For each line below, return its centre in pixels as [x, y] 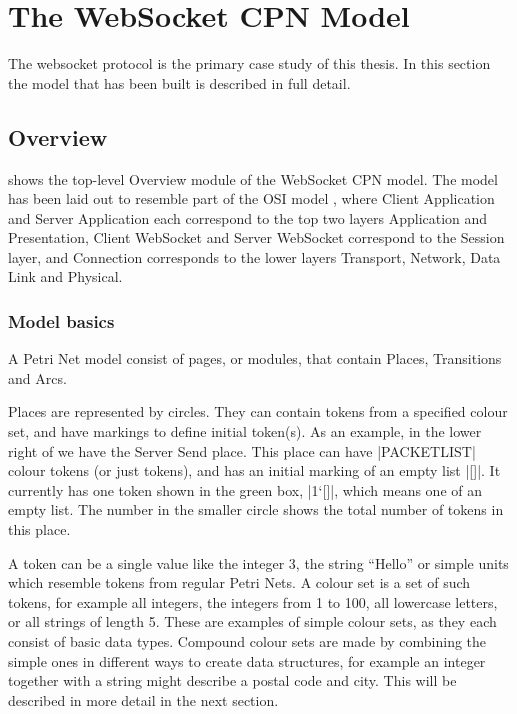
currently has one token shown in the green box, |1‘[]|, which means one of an [245, 489]
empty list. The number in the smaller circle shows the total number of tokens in [256, 509]
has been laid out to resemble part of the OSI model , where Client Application [251, 198]
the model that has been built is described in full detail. [179, 82]
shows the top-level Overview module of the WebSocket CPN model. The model [253, 178]
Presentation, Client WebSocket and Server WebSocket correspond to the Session [256, 237]
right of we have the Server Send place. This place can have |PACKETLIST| [242, 450]
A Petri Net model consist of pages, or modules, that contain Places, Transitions [255, 358]
